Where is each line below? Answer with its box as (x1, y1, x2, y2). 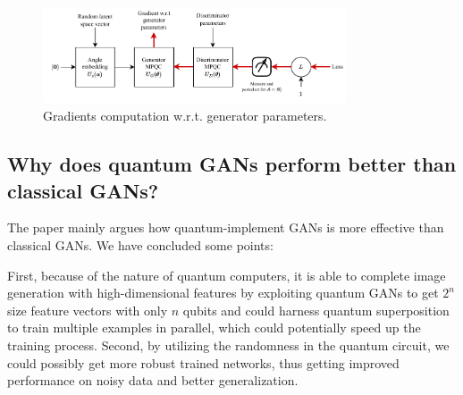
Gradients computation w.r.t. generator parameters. (43, 106, 327, 125)
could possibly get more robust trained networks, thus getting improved (7, 353, 400, 372)
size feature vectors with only (7, 300, 168, 319)
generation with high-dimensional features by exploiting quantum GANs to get (7, 283, 439, 302)
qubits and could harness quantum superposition (182, 300, 450, 319)
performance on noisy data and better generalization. (7, 371, 299, 390)
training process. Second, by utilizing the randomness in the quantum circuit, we (7, 335, 450, 354)
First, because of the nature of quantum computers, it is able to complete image (7, 265, 446, 284)
